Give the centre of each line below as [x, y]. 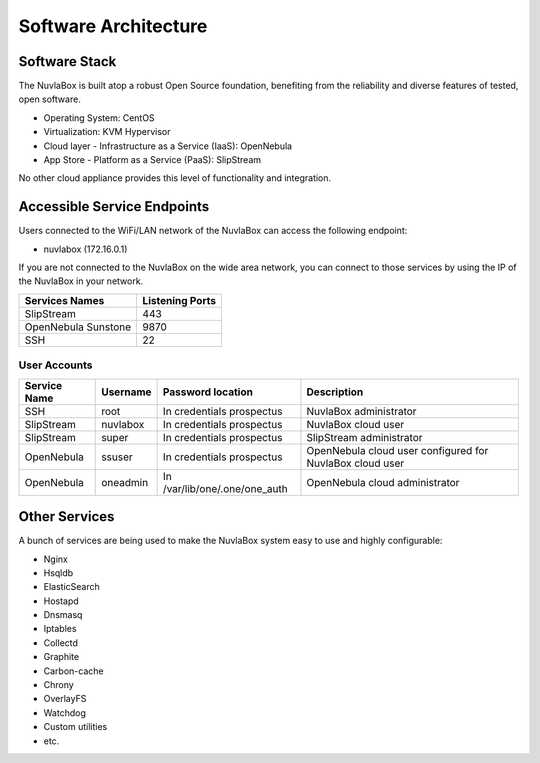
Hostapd [61, 601]
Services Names [64, 300]
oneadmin [125, 482]
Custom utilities [75, 727]
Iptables [60, 629]
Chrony [58, 685]
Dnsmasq [63, 615]
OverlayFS [65, 699]
